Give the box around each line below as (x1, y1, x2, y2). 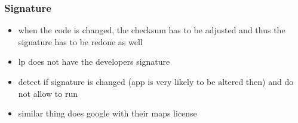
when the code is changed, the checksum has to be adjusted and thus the (18, 24, 285, 36)
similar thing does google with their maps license (18, 107, 197, 119)
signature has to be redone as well (18, 35, 143, 48)
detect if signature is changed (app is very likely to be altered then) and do (18, 75, 294, 87)
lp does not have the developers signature (18, 55, 170, 68)
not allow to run (18, 87, 78, 99)
